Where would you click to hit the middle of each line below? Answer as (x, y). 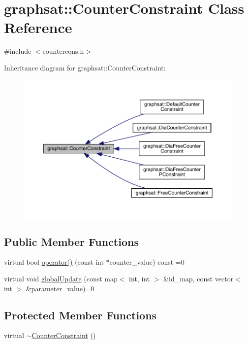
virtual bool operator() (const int (54, 262)
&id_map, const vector (199, 278)
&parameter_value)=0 (60, 288)
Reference (38, 27)
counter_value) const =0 (147, 262)
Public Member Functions (71, 241)
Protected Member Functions (80, 315)
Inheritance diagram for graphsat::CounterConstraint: (85, 67)
